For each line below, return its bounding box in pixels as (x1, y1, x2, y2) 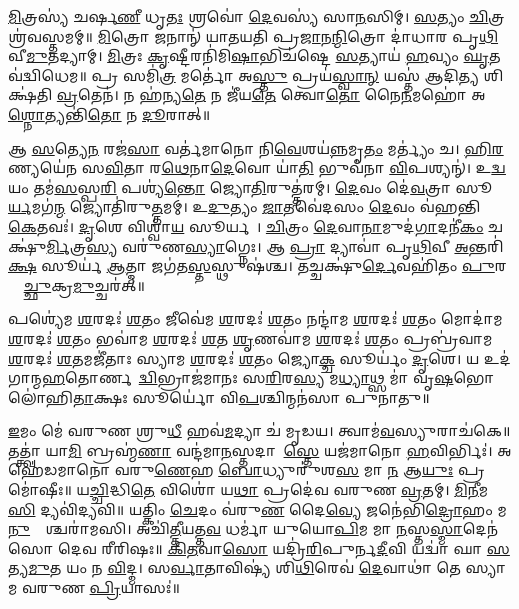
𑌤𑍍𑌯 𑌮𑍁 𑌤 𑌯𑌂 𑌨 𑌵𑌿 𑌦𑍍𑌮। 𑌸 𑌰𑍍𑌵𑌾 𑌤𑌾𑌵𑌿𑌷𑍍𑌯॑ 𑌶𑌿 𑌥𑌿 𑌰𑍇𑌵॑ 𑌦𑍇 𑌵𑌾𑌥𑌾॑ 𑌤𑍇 (8, 557, 461, 578)
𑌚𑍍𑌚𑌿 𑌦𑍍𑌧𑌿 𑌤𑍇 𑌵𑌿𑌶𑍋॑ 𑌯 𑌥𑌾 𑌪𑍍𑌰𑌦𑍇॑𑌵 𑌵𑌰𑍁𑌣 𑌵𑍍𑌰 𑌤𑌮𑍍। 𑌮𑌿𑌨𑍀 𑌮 (89, 479, 489, 500)
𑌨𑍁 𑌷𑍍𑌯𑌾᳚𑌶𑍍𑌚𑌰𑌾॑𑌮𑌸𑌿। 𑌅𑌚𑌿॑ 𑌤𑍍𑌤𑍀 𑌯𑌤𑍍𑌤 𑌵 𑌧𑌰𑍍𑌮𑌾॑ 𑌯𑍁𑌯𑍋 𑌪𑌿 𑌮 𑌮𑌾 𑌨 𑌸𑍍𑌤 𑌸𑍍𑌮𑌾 (8, 518, 463, 539)
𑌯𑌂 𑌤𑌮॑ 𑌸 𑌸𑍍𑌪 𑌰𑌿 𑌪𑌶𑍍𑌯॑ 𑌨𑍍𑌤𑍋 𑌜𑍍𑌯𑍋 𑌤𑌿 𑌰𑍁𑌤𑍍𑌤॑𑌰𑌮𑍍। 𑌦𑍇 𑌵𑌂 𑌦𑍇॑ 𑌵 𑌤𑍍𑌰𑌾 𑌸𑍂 (8, 176, 493, 197)
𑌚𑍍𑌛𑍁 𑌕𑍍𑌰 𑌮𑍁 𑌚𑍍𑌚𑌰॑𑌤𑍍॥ (23, 274, 145, 295)
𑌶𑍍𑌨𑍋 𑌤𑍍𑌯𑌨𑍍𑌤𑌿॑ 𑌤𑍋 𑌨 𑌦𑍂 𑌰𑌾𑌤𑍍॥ (8, 103, 211, 124)
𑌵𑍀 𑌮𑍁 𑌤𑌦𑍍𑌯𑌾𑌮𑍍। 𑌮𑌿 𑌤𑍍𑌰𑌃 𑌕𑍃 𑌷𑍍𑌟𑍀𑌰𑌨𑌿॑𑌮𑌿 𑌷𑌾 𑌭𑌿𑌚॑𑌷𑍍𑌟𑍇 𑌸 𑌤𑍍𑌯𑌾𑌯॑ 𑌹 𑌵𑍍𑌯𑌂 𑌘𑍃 (8, 45, 490, 66)
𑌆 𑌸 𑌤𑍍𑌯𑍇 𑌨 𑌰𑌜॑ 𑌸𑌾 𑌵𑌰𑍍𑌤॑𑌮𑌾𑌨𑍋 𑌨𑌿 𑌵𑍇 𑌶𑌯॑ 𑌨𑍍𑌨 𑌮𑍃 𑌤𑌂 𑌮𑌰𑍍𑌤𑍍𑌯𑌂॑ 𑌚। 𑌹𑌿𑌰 (8, 137, 504, 158)
